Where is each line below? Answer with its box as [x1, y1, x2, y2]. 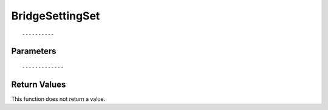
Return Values [11, 79, 66, 89]
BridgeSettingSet [11, 9, 100, 22]
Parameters [11, 46, 56, 57]
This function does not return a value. [11, 95, 106, 103]
